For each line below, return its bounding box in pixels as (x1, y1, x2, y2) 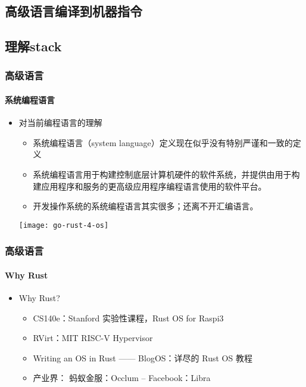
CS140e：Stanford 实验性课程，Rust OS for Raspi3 (33, 311, 224, 324)
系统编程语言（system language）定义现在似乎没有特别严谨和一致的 (33, 136, 293, 148)
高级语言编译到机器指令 (5, 2, 142, 20)
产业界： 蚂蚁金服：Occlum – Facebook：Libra (33, 371, 211, 384)
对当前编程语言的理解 (18, 116, 102, 129)
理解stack (5, 37, 62, 55)
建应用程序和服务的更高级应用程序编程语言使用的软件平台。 (33, 179, 267, 192)
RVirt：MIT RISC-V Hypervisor (33, 332, 153, 344)
